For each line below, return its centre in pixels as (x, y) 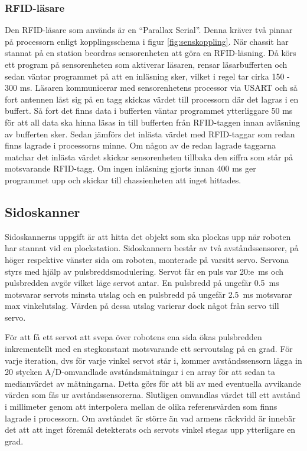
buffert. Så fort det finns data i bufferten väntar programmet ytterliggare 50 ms (149, 111)
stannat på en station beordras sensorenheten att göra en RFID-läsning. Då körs (151, 53)
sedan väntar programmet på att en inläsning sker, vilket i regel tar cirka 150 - (147, 76)
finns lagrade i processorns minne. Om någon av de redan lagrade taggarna (141, 145)
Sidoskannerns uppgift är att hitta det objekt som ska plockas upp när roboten (148, 236)
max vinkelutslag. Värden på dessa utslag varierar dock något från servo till (142, 306)
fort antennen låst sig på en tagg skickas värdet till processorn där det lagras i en (152, 99)
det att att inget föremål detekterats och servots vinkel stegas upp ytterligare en (150, 429)
